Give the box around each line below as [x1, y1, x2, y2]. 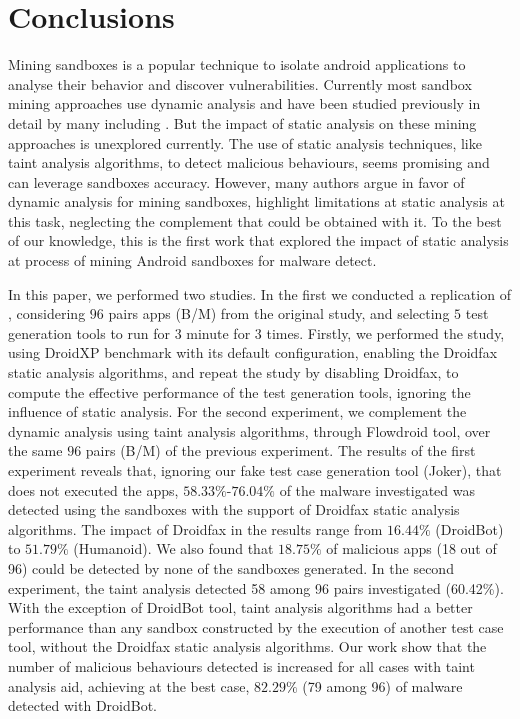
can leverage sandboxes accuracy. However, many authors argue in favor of [8, 171, 465, 192]
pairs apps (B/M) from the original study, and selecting [108, 303, 450, 324]
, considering [8, 303, 86, 324]
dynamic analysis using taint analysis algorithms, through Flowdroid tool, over [8, 420, 491, 441]
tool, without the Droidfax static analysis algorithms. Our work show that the [8, 636, 487, 657]
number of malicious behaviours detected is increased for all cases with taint [8, 655, 475, 676]
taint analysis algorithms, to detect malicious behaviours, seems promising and [8, 152, 490, 173]
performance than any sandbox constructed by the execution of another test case [8, 616, 504, 637]
